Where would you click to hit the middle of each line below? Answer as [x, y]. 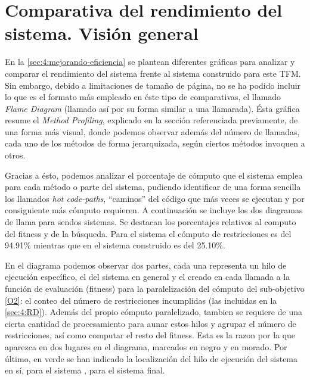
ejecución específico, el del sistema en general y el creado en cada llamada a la [148, 277]
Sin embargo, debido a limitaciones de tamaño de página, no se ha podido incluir [153, 85]
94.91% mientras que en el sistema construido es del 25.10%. [115, 245]
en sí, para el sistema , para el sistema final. [85, 370]
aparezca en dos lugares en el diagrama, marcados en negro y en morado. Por [146, 346]
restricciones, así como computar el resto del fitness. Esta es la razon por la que [150, 335]
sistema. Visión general [102, 33]
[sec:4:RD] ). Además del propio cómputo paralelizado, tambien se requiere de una [154, 312]
